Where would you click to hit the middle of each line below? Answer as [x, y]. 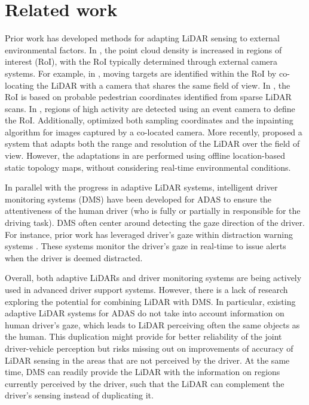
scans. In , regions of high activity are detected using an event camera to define [150, 108]
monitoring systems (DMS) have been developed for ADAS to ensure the [138, 199]
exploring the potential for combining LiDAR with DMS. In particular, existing [150, 301]
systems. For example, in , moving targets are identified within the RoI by [141, 73]
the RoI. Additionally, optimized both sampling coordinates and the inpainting [149, 120]
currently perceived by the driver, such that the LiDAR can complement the [145, 383]
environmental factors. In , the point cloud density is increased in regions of [143, 49]
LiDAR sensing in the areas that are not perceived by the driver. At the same [147, 360]
